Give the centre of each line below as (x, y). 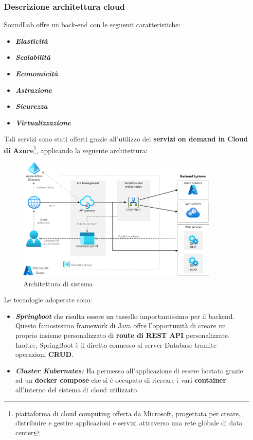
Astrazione (34, 90)
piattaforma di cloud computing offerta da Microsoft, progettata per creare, (128, 413)
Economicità (36, 73)
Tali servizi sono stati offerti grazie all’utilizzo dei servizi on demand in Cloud (126, 139)
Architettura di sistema (58, 283)
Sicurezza (31, 106)
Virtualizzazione (43, 122)
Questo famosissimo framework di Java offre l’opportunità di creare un (121, 326)
